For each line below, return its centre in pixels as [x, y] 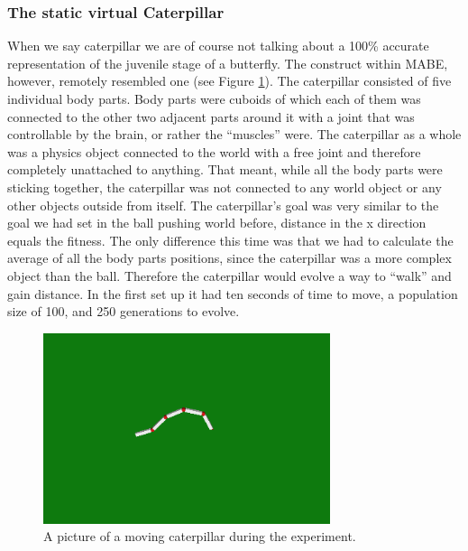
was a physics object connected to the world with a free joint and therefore [214, 151]
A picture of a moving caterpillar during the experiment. [200, 536]
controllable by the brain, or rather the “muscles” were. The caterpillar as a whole [234, 134]
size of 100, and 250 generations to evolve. [124, 311]
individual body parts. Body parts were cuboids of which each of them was [214, 98]
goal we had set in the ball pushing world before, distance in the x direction [217, 223]
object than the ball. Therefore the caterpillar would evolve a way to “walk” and [229, 275]
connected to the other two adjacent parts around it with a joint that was [211, 116]
